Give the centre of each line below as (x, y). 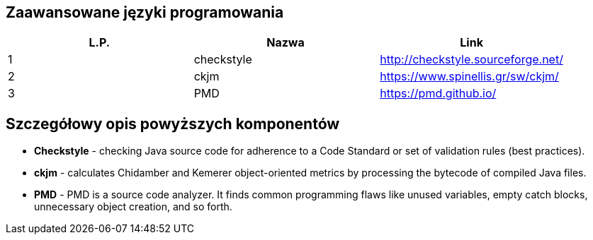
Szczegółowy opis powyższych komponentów (173, 124)
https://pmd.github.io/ (438, 94)
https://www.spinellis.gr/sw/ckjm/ (469, 77)
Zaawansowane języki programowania (145, 12)
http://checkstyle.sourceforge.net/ (471, 60)
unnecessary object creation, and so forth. (133, 207)
